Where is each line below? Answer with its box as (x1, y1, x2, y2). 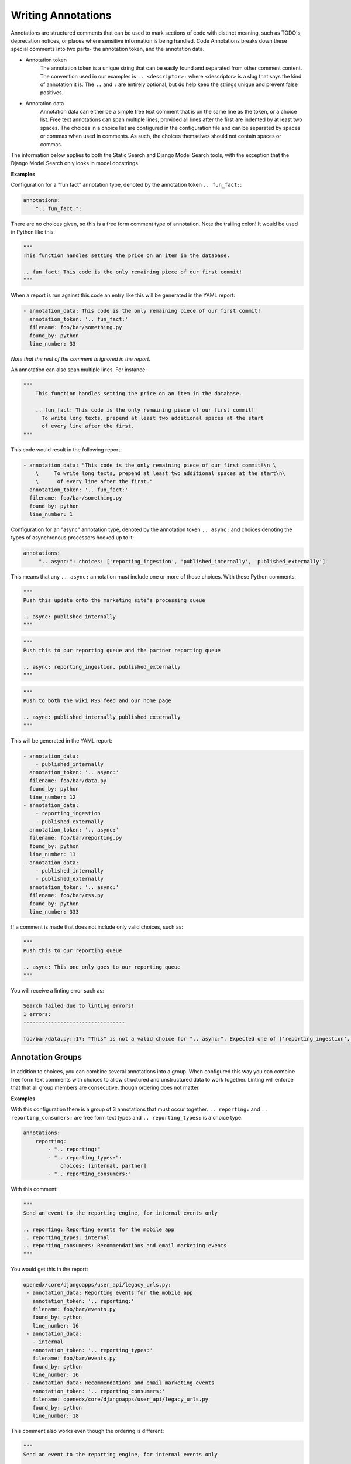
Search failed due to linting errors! (23, 1003, 135, 1010)
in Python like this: (11, 228, 55, 235)
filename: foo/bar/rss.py (29, 892, 104, 899)
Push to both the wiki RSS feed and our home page (23, 697, 172, 704)
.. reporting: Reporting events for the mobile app (23, 1226, 175, 1233)
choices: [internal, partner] (60, 1162, 147, 1169)
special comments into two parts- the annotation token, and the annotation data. (11, 46, 205, 53)
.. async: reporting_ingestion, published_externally (23, 663, 181, 671)
